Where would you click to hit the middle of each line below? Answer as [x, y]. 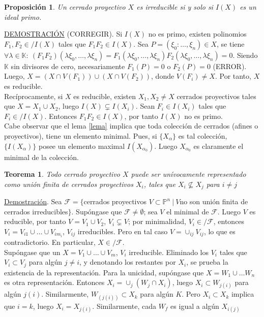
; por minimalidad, [157, 221]
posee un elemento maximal [82, 146]
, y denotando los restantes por [128, 262]
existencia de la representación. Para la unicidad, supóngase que [104, 272]
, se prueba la [207, 262]
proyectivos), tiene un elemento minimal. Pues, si [81, 135]
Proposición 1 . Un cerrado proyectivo [65, 7]
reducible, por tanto [35, 221]
